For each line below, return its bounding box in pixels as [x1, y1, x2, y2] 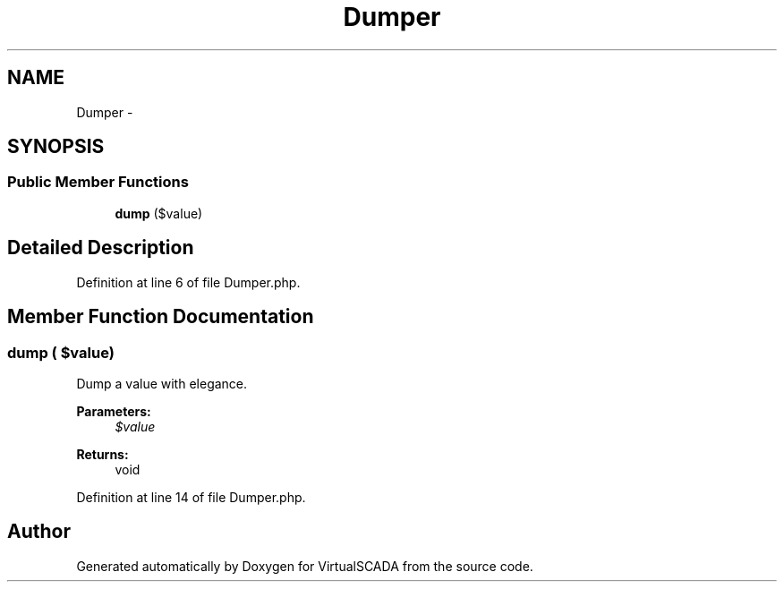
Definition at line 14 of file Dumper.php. [76, 489, 306, 505]
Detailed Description [7, 236, 194, 260]
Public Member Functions [7, 173, 189, 192]
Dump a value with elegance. [76, 375, 248, 391]
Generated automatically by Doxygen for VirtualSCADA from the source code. [76, 558, 533, 574]
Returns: [76, 446, 129, 462]
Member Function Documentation [7, 305, 314, 329]
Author [7, 520, 71, 543]
